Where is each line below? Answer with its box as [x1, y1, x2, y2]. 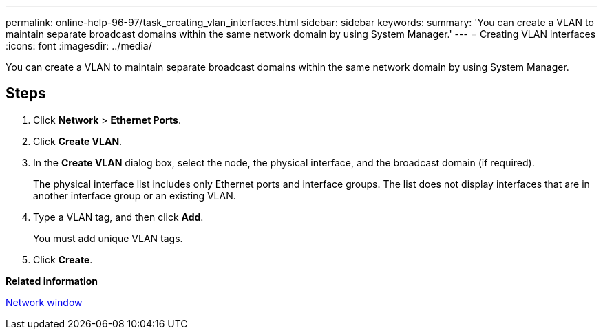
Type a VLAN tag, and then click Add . [33, 210, 204, 223]
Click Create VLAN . [33, 135, 123, 147]
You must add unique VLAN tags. [33, 232, 183, 244]
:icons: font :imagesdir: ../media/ [6, 40, 152, 52]
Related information [6, 274, 98, 287]
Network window [6, 296, 83, 308]
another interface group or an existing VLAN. [33, 189, 236, 202]
